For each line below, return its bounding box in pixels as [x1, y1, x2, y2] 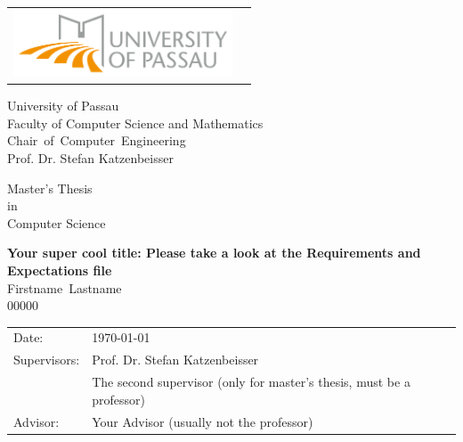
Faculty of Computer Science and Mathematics [7, 113, 264, 132]
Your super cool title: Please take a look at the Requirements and [7, 243, 421, 262]
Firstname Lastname [7, 278, 122, 297]
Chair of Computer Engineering [7, 131, 186, 150]
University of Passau [7, 96, 119, 115]
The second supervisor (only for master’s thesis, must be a [92, 372, 410, 391]
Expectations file [7, 260, 112, 279]
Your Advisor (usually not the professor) [92, 412, 313, 430]
